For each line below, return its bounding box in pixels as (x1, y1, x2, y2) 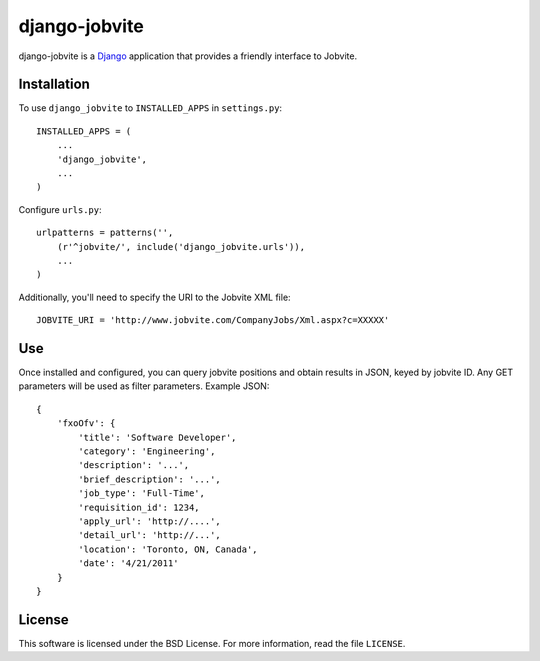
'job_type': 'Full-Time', (78, 488, 205, 499)
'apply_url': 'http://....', (78, 515, 222, 527)
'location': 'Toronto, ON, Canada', (78, 543, 259, 555)
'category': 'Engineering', (78, 446, 216, 457)
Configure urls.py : (18, 203, 102, 215)
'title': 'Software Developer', (78, 431, 237, 443)
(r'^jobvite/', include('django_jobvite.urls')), (56, 241, 305, 252)
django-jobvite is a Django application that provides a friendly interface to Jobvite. (18, 50, 358, 62)
